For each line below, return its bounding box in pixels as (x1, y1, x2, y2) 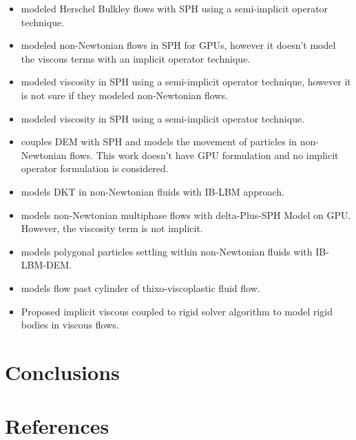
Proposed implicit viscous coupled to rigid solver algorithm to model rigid (21, 304, 333, 318)
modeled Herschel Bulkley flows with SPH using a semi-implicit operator (21, 1, 328, 15)
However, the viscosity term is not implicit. (21, 221, 203, 235)
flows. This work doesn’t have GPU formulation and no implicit (70, 147, 339, 162)
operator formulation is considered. (21, 161, 169, 176)
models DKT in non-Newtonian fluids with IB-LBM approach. (21, 184, 284, 198)
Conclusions (5, 357, 120, 386)
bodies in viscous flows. (21, 317, 119, 332)
